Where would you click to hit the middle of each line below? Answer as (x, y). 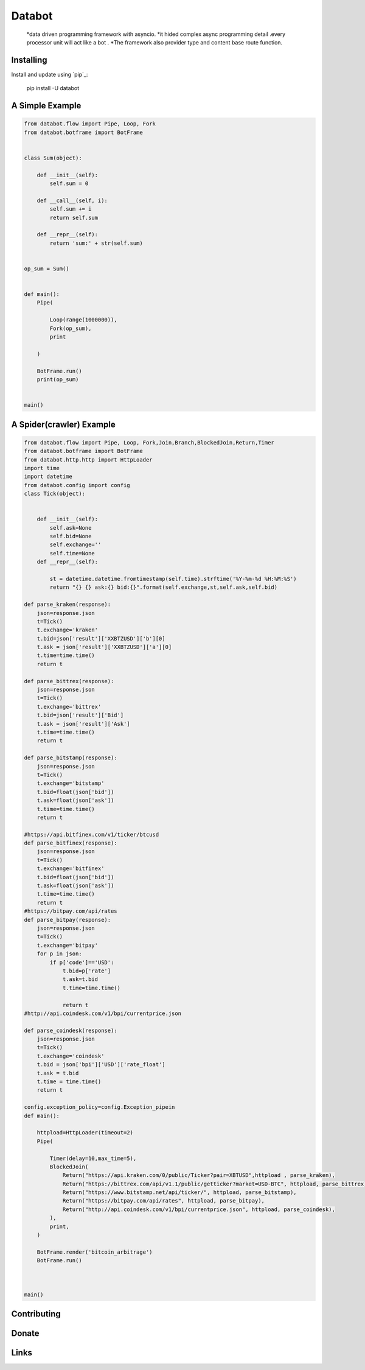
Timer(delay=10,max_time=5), (93, 1158)
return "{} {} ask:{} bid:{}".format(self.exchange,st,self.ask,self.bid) (164, 587)
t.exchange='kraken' (68, 630)
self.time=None (72, 553)
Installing (30, 60)
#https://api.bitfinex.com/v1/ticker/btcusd (92, 834)
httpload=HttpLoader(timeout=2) (85, 1133)
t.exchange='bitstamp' (71, 783)
